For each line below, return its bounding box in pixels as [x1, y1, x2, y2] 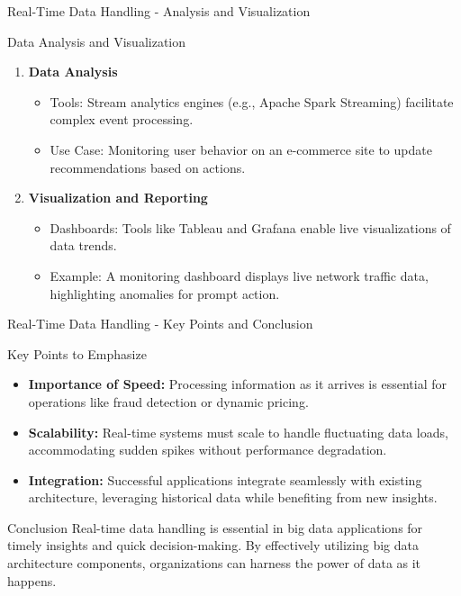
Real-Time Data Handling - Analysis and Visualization [7, 2, 311, 20]
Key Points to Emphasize [7, 344, 147, 363]
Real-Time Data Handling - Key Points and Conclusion [7, 314, 313, 333]
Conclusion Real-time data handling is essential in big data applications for [7, 518, 423, 537]
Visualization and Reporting [28, 188, 208, 207]
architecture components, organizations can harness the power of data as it [7, 554, 421, 573]
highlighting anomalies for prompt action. [50, 284, 280, 303]
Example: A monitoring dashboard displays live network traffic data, [50, 266, 429, 284]
